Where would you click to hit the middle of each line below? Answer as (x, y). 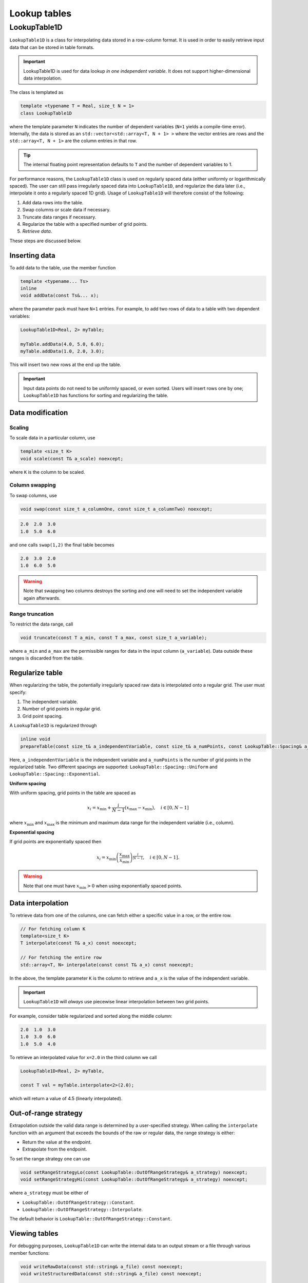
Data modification (39, 412)
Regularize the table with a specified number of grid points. (85, 224)
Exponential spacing (32, 832)
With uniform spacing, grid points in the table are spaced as (73, 793)
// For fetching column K (53, 929)
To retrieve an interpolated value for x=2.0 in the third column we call (83, 1057)
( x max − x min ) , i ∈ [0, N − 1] (157, 808)
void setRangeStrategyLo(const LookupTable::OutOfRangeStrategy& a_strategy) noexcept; (134, 1172)
